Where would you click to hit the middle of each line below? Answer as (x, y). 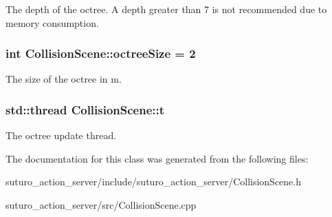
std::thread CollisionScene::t (85, 109)
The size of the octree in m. (64, 79)
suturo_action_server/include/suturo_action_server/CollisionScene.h (153, 182)
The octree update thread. (61, 135)
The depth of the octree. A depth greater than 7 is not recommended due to (166, 9)
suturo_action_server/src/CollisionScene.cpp (101, 205)
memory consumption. (52, 22)
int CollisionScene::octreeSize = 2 (101, 53)
